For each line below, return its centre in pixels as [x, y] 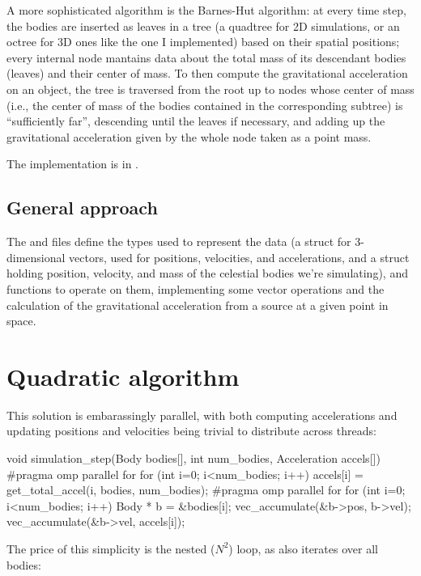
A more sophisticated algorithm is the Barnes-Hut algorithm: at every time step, [206, 10]
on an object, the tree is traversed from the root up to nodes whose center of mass [210, 89]
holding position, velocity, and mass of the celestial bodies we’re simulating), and [207, 273]
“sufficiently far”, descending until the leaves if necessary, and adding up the [196, 121]
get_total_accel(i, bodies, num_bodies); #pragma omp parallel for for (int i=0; [206, 490]
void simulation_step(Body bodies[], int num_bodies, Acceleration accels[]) [193, 458]
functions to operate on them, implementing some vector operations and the [196, 288]
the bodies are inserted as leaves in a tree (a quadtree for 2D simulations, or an [203, 25]
